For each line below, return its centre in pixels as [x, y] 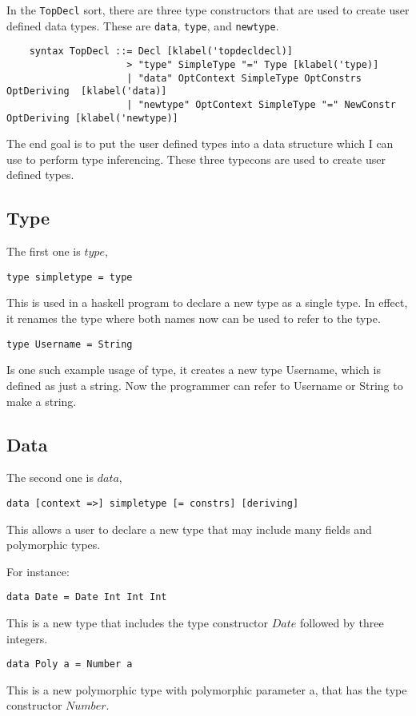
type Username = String [70, 344]
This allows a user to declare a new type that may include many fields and [189, 529]
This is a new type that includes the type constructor [138, 623]
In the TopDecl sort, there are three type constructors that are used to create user [208, 10]
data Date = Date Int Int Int [87, 597]
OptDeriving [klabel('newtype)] [92, 118]
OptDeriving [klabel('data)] [87, 91]
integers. [27, 638]
